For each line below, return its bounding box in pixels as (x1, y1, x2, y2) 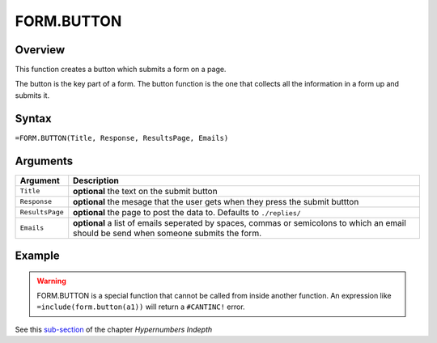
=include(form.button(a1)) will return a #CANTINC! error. (36, 302, 246, 311)
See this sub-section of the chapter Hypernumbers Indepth (15, 324, 213, 334)
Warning (36, 276, 66, 286)
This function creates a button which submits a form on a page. (15, 65, 227, 74)
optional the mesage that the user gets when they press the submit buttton (73, 196, 359, 207)
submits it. (15, 90, 50, 100)
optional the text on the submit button (73, 185, 218, 197)
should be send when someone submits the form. (73, 227, 262, 239)
